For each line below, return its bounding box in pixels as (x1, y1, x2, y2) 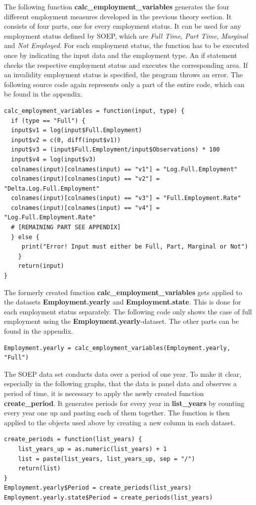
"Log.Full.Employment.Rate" (4, 214, 96, 221)
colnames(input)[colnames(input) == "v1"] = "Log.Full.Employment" (11, 165, 238, 173)
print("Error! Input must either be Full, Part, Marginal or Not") (21, 243, 248, 251)
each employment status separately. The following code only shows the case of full (4, 306, 252, 316)
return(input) (18, 262, 64, 270)
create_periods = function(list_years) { (4, 436, 142, 443)
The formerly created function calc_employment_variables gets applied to (4, 287, 242, 297)
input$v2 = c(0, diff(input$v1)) (11, 136, 121, 144)
